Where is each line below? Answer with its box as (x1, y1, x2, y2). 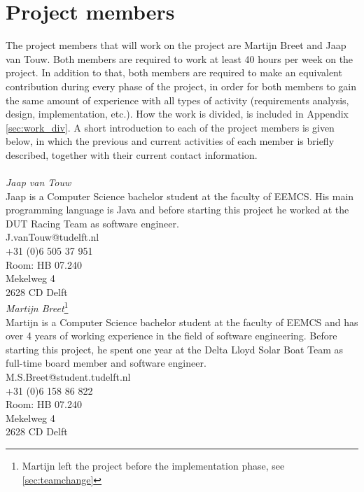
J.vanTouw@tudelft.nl (6, 230, 99, 244)
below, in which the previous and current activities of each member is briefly (6, 134, 335, 148)
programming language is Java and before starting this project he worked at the (6, 202, 349, 217)
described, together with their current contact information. (6, 147, 258, 162)
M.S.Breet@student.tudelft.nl (6, 370, 131, 384)
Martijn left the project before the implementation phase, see (22, 458, 285, 472)
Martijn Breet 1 (6, 299, 69, 316)
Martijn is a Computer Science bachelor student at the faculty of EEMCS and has (6, 314, 358, 329)
